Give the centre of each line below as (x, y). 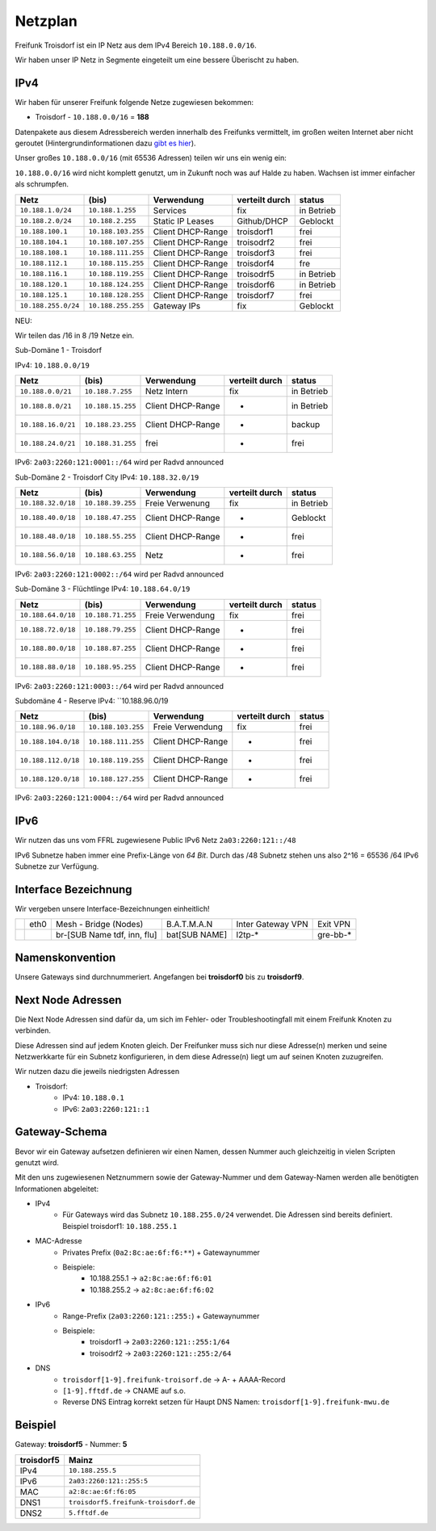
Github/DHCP (262, 220)
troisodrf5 (256, 274)
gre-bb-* (335, 935)
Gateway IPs (177, 305)
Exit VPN (334, 925)
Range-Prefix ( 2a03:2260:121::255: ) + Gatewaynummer (161, 1315)
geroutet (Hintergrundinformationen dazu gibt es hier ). (106, 143)
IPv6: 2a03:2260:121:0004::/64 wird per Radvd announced (119, 798)
